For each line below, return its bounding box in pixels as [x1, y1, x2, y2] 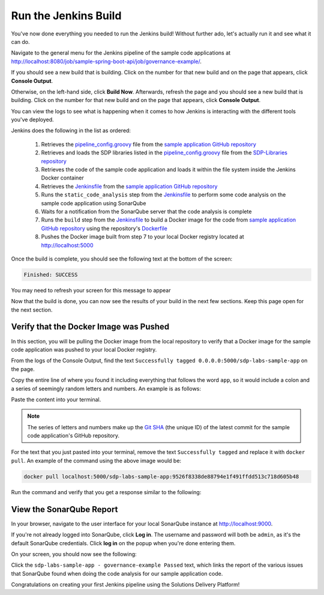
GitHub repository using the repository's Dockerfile [41, 225, 167, 232]
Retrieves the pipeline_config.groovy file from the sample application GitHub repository [41, 140, 256, 148]
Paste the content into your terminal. [11, 396, 101, 403]
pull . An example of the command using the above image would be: [11, 457, 182, 464]
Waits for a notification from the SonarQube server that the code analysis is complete [41, 208, 252, 215]
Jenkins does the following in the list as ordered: [11, 127, 131, 134]
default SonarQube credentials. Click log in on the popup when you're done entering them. [11, 539, 236, 546]
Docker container [41, 174, 84, 181]
